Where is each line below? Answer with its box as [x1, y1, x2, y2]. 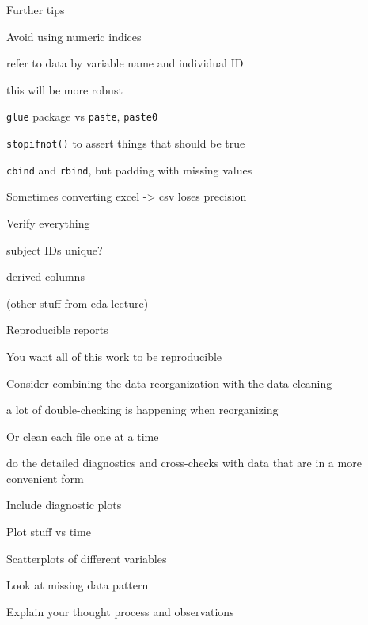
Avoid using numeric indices [6, 28, 142, 44]
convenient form [6, 470, 84, 486]
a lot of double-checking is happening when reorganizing [6, 401, 279, 418]
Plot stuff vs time [6, 523, 91, 540]
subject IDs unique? [6, 241, 103, 258]
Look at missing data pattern [6, 577, 149, 593]
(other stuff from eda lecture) [6, 294, 149, 311]
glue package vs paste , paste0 [6, 108, 158, 125]
